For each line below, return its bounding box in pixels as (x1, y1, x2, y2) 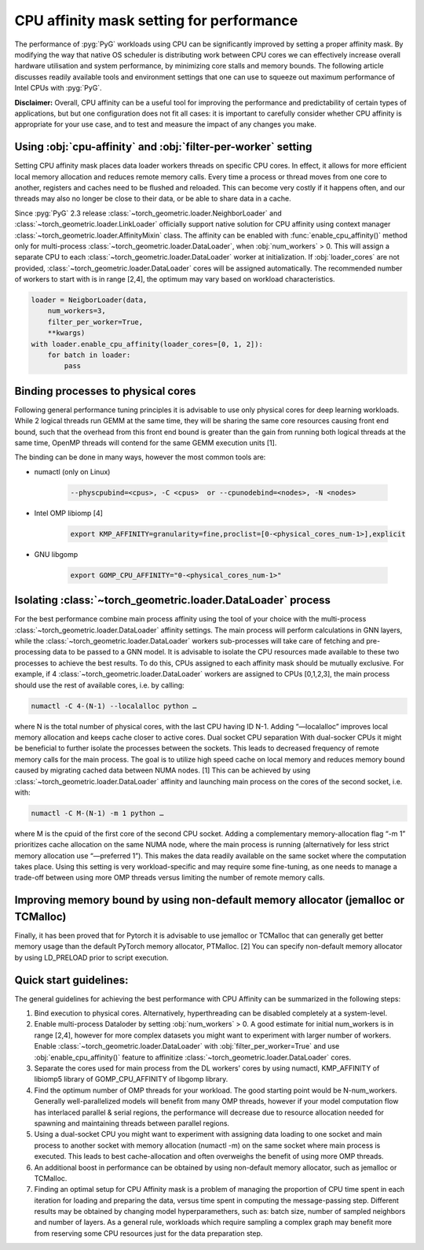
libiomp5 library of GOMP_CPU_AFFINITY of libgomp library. (34, 1075, 228, 1084)
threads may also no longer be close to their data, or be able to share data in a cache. (14, 194, 291, 204)
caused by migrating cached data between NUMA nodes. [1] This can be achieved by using (14, 765, 311, 775)
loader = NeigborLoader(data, (31, 296, 148, 304)
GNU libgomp (34, 549, 79, 559)
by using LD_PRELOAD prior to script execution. (14, 953, 169, 962)
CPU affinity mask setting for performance (14, 12, 298, 29)
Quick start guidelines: (14, 973, 129, 986)
